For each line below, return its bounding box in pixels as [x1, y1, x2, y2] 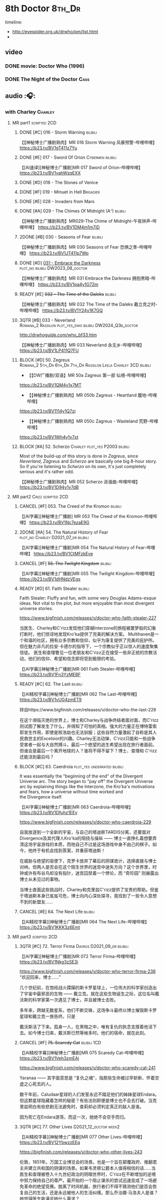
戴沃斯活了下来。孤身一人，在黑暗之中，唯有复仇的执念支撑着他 [19, 1024, 148, 1030]
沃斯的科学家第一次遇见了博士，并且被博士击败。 [19, 997, 118, 1003]
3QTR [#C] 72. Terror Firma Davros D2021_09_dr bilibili [19, 943, 129, 949]
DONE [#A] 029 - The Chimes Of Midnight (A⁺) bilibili [19, 208, 126, 213]
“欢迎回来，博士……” [19, 974, 61, 980]
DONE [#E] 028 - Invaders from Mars [19, 198, 94, 204]
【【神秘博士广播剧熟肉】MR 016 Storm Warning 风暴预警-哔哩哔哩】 [19, 139, 158, 145]
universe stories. [19, 605, 53, 611]
